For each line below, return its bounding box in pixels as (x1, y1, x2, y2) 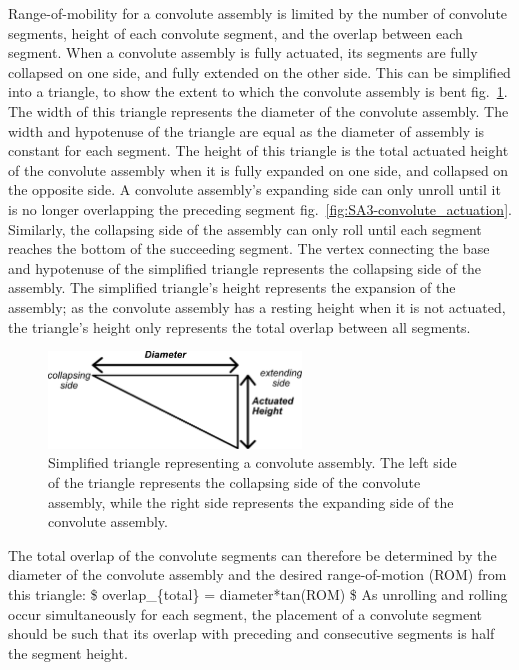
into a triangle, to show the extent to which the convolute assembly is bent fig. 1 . (8, 81, 508, 102)
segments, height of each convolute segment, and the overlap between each (8, 22, 463, 43)
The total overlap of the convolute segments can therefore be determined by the (8, 544, 497, 565)
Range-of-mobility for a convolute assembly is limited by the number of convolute (8, 3, 508, 23)
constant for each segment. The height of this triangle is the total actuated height (8, 140, 509, 161)
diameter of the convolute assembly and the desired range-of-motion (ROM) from (8, 564, 507, 585)
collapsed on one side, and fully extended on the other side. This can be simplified (8, 61, 511, 82)
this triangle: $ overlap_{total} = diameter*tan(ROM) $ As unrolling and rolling (8, 583, 508, 604)
